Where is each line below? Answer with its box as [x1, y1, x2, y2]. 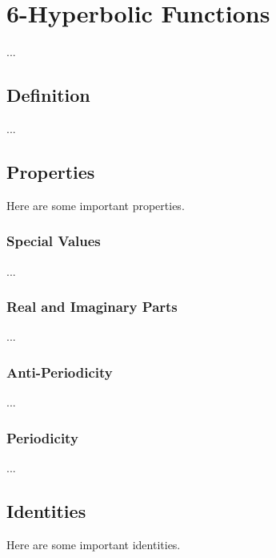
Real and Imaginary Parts [6, 297, 178, 317]
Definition [6, 83, 90, 107]
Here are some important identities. [6, 536, 181, 552]
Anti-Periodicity [6, 362, 113, 382]
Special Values [6, 231, 101, 251]
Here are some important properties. [6, 196, 185, 213]
